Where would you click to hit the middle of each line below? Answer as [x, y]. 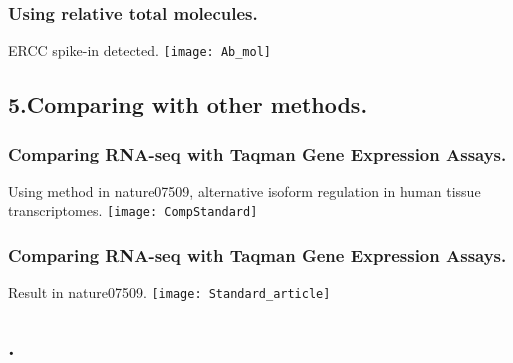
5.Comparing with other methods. [188, 104]
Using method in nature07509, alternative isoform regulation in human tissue [244, 190]
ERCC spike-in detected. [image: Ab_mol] [139, 50]
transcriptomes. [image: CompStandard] [133, 210]
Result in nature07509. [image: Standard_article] [169, 292]
